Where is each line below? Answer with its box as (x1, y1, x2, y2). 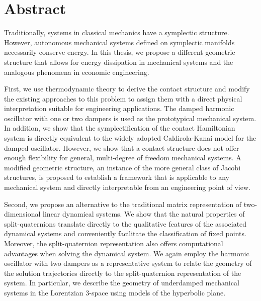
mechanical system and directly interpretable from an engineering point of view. (4, 182, 250, 192)
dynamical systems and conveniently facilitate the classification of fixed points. (4, 228, 246, 239)
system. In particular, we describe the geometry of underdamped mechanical (4, 277, 239, 288)
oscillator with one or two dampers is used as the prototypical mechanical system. (4, 113, 256, 123)
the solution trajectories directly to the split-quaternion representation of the (4, 267, 241, 278)
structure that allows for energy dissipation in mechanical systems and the (4, 56, 233, 67)
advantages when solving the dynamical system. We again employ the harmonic (4, 248, 249, 258)
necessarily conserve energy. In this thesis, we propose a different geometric (4, 47, 235, 57)
